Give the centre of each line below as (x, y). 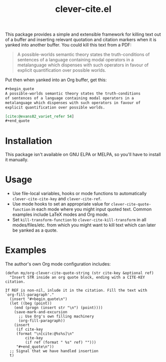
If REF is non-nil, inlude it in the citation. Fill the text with (76, 291)
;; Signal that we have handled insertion (54, 351)
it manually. (17, 160)
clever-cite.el (83, 9)
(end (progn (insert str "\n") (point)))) (58, 308)
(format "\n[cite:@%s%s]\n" (45, 334)
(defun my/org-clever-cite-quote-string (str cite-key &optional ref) (80, 273)
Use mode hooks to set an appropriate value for (61, 204)
